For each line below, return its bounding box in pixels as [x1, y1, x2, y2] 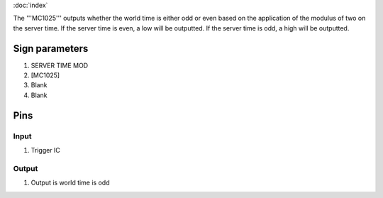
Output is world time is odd [30, 178, 110, 187]
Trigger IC [30, 146, 60, 155]
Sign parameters [13, 43, 89, 55]
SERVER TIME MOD [30, 61, 89, 70]
